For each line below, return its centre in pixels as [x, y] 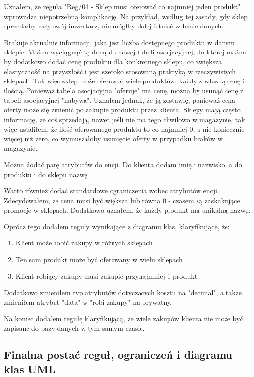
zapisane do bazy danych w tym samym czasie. [74, 328]
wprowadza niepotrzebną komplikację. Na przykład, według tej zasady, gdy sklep [126, 16]
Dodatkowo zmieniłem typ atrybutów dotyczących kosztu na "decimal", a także [123, 292]
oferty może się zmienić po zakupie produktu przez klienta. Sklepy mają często [122, 109]
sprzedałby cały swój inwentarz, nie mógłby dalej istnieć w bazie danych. [114, 26]
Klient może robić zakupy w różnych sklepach [84, 243]
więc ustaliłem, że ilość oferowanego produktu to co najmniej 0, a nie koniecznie [124, 129]
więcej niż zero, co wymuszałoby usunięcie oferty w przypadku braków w [113, 138]
